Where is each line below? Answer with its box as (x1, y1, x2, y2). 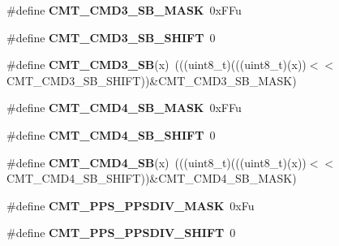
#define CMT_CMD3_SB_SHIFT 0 (6, 28, 216, 45)
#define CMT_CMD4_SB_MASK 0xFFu (6, 99, 242, 116)
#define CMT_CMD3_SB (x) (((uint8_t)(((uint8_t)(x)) (6, 56, 307, 73)
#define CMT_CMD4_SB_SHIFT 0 (6, 126, 216, 143)
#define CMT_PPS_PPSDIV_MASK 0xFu (6, 196, 255, 214)
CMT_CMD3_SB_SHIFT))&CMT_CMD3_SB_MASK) (6, 71, 297, 88)
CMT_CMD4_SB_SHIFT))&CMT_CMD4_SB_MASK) (6, 170, 297, 187)
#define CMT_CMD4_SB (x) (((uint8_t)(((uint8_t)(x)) (6, 153, 307, 170)
